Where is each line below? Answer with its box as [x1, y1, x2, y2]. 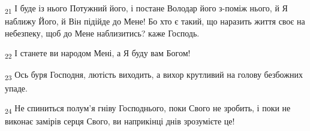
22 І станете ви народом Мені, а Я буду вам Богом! [5, 47, 191, 61]
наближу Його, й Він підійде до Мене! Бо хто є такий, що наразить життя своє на [5, 15, 305, 28]
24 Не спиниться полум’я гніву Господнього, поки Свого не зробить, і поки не [5, 102, 291, 115]
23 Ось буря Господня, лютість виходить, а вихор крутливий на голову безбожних [5, 68, 303, 83]
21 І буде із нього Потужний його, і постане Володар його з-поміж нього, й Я [5, 2, 288, 16]
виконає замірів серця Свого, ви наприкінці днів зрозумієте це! [5, 115, 235, 127]
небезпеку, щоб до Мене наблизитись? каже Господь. [5, 26, 200, 39]
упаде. [5, 81, 28, 94]
